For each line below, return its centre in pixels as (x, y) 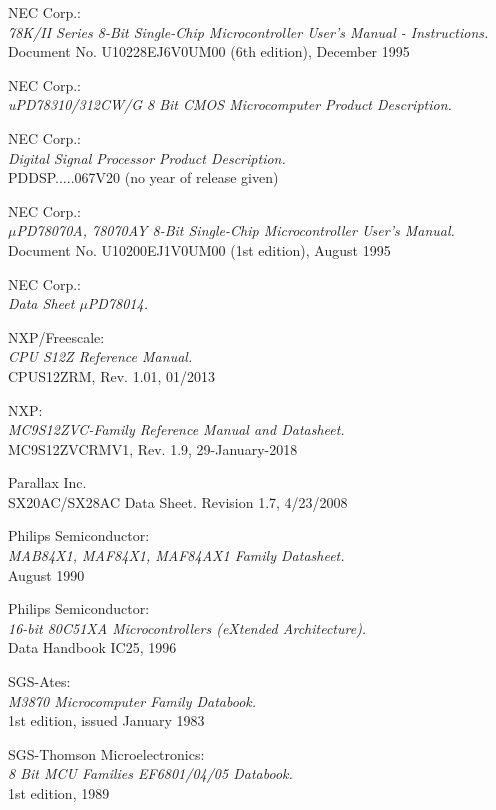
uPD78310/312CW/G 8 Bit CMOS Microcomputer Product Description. (230, 104)
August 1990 (46, 574)
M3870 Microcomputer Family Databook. (132, 700)
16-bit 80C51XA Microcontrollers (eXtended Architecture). (187, 627)
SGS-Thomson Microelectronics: (106, 753)
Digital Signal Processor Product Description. (147, 157)
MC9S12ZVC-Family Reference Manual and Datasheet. (176, 429)
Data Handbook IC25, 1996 (92, 647)
